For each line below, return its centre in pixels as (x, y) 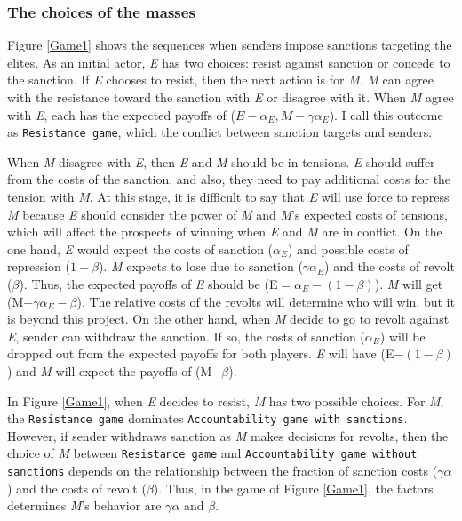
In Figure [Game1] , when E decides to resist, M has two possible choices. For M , (226, 401)
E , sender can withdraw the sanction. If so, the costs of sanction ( (186, 336)
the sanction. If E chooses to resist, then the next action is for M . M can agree (221, 80)
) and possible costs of (348, 248)
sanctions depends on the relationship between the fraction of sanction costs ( (223, 471)
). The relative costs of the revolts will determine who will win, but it (266, 301)
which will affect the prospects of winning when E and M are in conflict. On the (225, 232)
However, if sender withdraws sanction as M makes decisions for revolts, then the (228, 435)
